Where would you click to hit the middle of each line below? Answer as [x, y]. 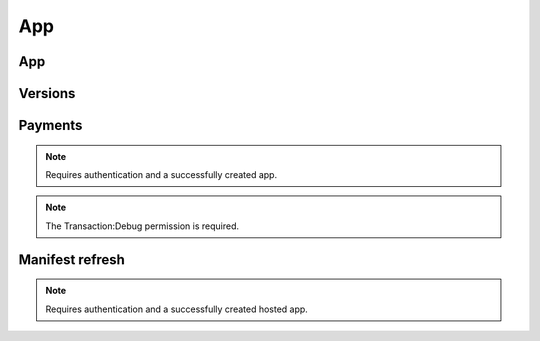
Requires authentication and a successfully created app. [161, 174]
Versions [47, 93]
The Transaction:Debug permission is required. [142, 226]
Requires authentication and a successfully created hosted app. [177, 309]
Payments [50, 125]
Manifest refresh [71, 259]
